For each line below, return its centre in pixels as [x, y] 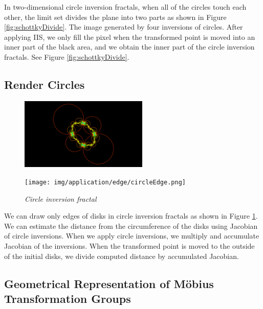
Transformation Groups [68, 298]
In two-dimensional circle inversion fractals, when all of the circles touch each [125, 7]
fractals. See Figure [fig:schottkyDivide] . [67, 56]
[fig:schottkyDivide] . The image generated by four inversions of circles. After [124, 27]
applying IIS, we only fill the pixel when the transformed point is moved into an [130, 37]
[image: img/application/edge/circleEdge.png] [105, 182]
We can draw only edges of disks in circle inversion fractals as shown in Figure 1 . [131, 216]
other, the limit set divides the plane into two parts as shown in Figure [115, 17]
